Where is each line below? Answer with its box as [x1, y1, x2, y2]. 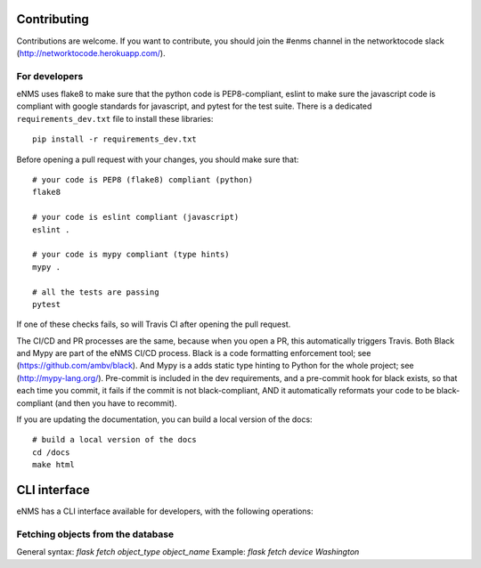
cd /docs [32, 447, 70, 458]
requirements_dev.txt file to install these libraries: [16, 113, 214, 124]
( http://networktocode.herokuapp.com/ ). [16, 47, 166, 58]
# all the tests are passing [32, 287, 159, 297]
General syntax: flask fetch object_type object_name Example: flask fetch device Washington [16, 547, 360, 557]
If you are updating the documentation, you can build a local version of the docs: [16, 414, 313, 425]
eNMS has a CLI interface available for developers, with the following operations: [16, 506, 314, 516]
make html [32, 459, 75, 470]
